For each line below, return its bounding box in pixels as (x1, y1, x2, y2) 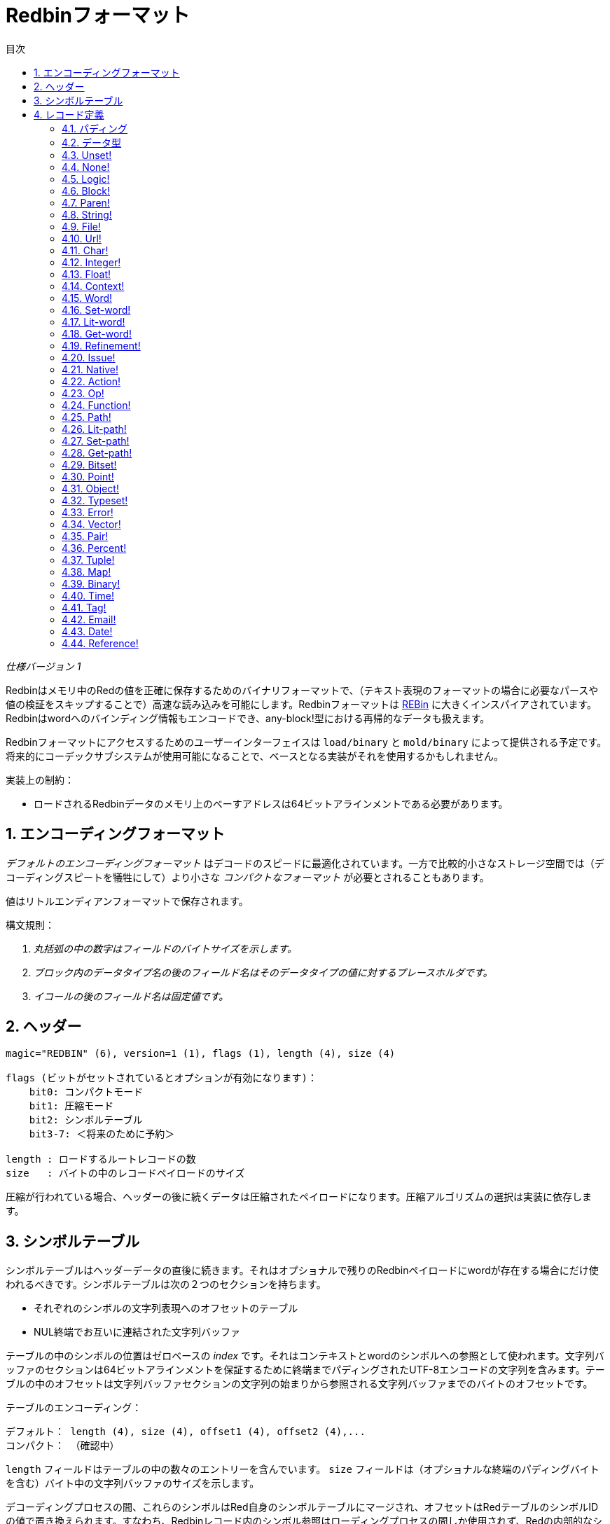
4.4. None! (62, 160, 110, 173)
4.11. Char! (62, 244, 109, 256)
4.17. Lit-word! (62, 315, 125, 328)
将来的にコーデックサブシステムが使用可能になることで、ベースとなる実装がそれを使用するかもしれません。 (6, 749, 504, 762)
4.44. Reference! (62, 637, 139, 649)
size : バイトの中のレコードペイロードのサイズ (6, 1168, 245, 1179)
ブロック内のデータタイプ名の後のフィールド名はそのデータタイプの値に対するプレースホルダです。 (34, 966, 493, 978)
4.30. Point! (62, 470, 114, 483)
